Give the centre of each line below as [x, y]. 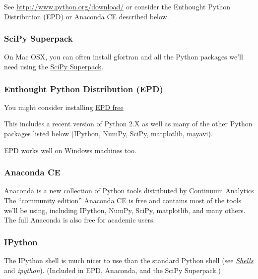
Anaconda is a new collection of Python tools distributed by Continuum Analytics [129, 191]
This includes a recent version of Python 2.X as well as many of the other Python [128, 124]
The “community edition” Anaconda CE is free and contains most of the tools [123, 200]
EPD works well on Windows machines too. [70, 150]
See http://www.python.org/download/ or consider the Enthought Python [117, 6]
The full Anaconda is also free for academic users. [80, 220]
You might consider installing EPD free [64, 107]
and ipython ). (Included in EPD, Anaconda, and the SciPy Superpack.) [112, 270]
